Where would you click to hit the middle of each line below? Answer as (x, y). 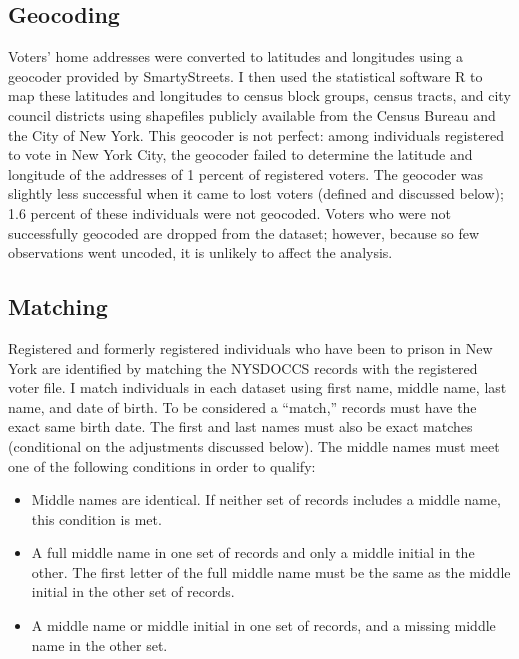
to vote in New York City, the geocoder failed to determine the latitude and (240, 154)
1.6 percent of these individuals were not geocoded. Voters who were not (229, 212)
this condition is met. (96, 518)
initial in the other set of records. (133, 591)
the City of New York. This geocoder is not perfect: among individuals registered (256, 134)
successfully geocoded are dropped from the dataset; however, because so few (244, 232)
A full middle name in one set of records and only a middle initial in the (253, 552)
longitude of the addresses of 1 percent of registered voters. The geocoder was (246, 173)
